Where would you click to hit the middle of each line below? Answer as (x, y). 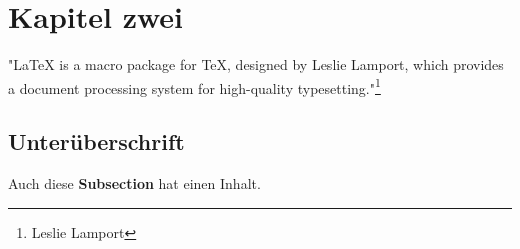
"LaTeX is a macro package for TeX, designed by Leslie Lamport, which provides (256, 64)
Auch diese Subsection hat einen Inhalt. (134, 183)
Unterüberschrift (96, 141)
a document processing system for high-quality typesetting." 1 (194, 86)
